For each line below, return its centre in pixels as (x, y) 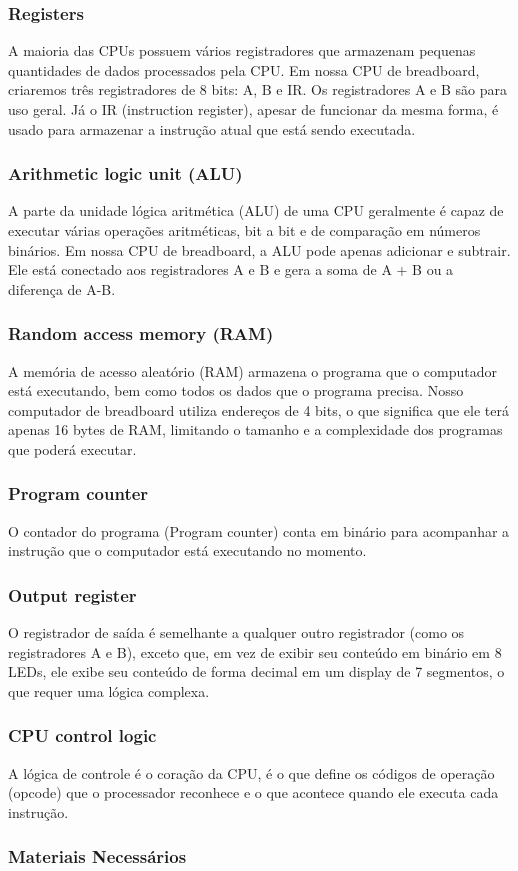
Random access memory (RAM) (141, 333)
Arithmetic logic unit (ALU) (125, 173)
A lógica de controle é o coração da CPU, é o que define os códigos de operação (251, 772)
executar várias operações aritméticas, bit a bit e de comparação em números (244, 230)
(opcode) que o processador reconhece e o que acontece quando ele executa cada (253, 792)
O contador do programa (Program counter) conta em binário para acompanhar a (259, 530)
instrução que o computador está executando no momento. (187, 550)
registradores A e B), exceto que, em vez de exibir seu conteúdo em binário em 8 (255, 651)
